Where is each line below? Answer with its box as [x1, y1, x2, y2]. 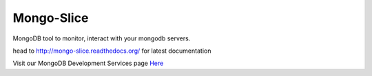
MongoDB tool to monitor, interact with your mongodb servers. [12, 34, 191, 42]
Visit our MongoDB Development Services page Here [12, 59, 164, 68]
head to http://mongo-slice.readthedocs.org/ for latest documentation [12, 47, 211, 55]
